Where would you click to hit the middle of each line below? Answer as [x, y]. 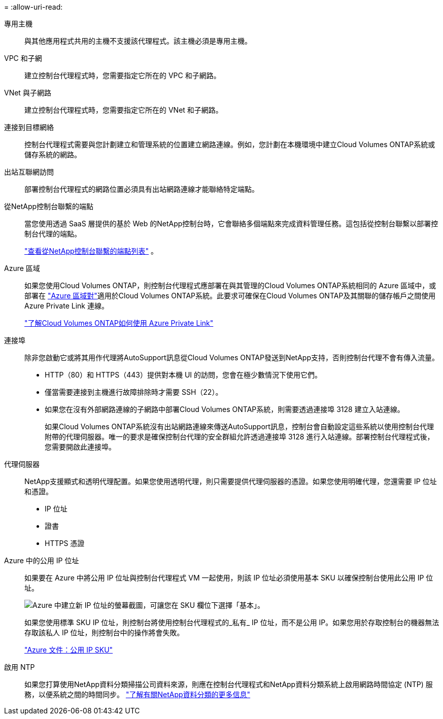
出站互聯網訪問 [29, 172]
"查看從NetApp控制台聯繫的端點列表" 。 [91, 251]
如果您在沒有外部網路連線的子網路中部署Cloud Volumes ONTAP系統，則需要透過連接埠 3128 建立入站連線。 [225, 409]
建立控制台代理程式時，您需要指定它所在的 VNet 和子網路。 [124, 110]
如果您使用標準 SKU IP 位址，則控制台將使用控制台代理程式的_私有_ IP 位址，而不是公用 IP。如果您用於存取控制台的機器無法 [232, 622]
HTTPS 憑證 [65, 543]
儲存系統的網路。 [53, 155]
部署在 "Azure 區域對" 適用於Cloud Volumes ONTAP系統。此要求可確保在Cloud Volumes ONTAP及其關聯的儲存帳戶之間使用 [230, 296]
